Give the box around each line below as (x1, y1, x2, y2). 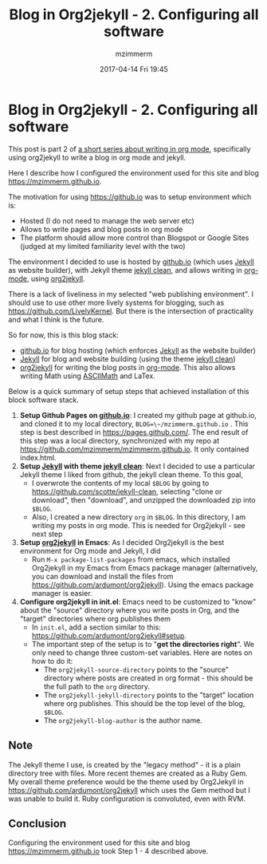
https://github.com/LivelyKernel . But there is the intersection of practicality (8, 306, 253, 316)
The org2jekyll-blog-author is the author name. (43, 716, 203, 725)
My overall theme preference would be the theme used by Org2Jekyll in (8, 776, 245, 787)
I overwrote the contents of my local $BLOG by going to (31, 478, 210, 487)
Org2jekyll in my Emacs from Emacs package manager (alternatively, (31, 562, 258, 572)
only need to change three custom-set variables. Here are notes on (31, 648, 253, 657)
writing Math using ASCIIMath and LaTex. (19, 371, 155, 381)
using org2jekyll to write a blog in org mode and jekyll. (8, 152, 187, 162)
